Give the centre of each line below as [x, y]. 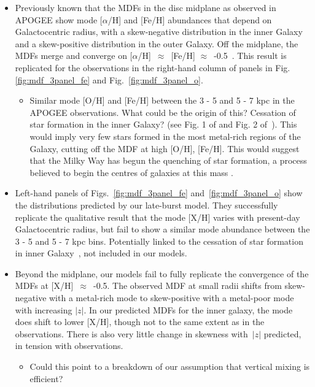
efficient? [46, 378]
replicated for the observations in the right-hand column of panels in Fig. [153, 67]
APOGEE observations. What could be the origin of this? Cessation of [163, 112]
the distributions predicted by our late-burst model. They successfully [146, 205]
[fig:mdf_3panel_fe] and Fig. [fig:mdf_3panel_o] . [109, 79]
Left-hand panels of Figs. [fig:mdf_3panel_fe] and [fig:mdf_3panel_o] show [159, 193]
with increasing [44, 309]
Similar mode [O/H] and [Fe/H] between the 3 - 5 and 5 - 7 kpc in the [162, 100]
